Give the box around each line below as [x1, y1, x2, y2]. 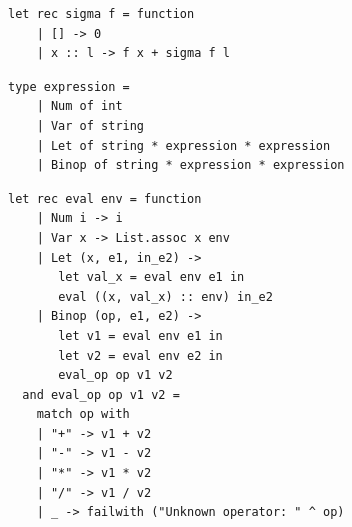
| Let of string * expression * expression [36, 138, 331, 153]
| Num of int [36, 99, 123, 114]
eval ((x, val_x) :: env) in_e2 [58, 289, 273, 304]
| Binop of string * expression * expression [36, 158, 345, 173]
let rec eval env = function [8, 191, 202, 206]
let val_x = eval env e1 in [58, 270, 245, 285]
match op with [36, 407, 130, 422]
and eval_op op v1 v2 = [22, 387, 180, 402]
